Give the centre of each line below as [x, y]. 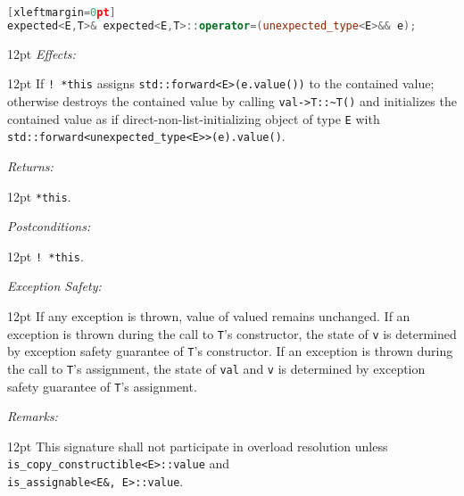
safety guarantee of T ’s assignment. [102, 386]
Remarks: [33, 416]
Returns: [30, 165]
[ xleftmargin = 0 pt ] [62, 12]
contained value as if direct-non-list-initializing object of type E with [194, 118]
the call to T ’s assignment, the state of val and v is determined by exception [216, 368]
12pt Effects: [41, 53]
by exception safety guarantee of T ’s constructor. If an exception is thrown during [230, 351]
